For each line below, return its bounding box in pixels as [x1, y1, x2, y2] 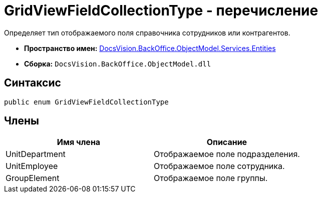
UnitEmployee [6, 161, 58, 171]
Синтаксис [4, 76, 61, 89]
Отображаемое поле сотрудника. [153, 161, 285, 171]
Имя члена [57, 137, 101, 147]
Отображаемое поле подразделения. [153, 149, 300, 159]
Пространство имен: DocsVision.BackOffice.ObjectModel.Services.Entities [24, 43, 276, 52]
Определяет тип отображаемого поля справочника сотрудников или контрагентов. [4, 28, 290, 37]
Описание [206, 137, 247, 147]
